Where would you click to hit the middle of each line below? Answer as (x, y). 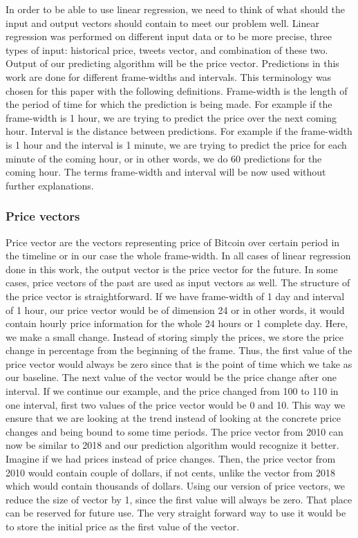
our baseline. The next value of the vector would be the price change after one (171, 377)
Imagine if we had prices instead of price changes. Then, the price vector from (171, 459)
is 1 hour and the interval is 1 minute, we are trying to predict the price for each (176, 144)
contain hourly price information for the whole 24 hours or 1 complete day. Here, (177, 323)
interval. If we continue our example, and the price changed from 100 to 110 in (172, 391)
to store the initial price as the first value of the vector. (122, 526)
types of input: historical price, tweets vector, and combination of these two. (167, 49)
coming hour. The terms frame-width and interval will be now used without (166, 172)
